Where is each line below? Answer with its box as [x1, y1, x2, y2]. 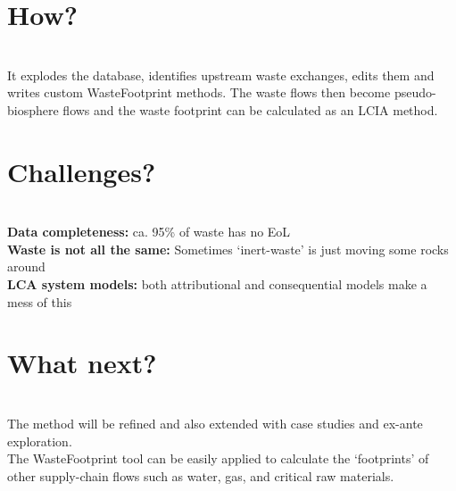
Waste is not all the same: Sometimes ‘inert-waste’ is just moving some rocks [7, 239, 449, 258]
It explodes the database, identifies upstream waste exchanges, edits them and [7, 65, 435, 84]
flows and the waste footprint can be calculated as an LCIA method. [62, 100, 438, 119]
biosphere [7, 100, 59, 119]
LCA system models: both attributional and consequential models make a [7, 275, 427, 293]
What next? [7, 345, 157, 381]
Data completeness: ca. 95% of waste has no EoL [7, 222, 291, 241]
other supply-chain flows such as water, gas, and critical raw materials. [7, 466, 394, 485]
